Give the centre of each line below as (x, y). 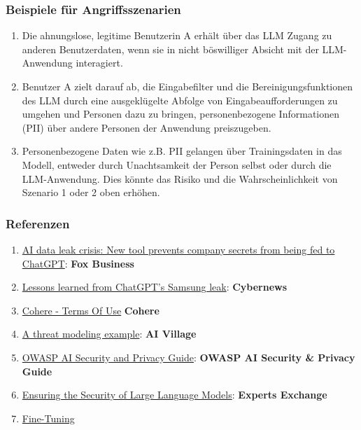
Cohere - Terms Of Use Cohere (91, 310)
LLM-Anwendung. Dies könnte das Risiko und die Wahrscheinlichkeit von (180, 178)
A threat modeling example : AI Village (109, 334)
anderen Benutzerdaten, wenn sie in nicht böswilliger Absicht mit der (170, 49)
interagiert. (99, 63)
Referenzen (38, 223)
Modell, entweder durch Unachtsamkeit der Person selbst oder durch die (177, 164)
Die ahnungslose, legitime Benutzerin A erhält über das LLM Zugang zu (177, 35)
